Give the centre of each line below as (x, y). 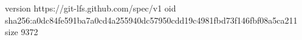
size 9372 (22, 32)
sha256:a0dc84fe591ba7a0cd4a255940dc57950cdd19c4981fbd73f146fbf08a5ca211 (151, 20)
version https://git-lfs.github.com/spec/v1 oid (91, 8)
